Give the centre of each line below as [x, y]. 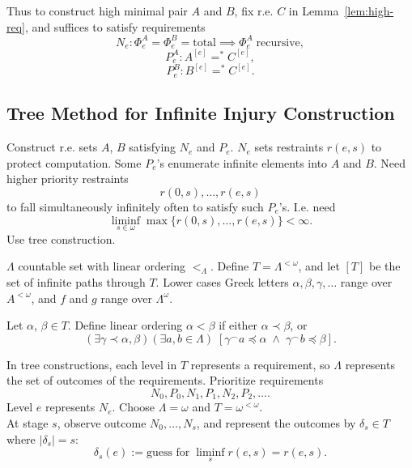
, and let [319, 266]
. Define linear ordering [125, 325]
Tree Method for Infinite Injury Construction [201, 113]
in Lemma [314, 11]
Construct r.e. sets [52, 147]
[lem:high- [369, 11]
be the [385, 266]
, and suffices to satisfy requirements [115, 26]
